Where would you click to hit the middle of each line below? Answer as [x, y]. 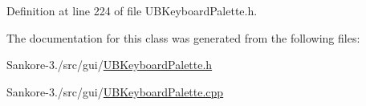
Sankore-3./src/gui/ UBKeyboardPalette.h [110, 65]
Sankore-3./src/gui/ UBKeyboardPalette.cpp [115, 91]
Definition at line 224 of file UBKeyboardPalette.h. [132, 10]
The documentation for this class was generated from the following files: [183, 37]
